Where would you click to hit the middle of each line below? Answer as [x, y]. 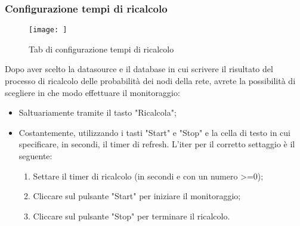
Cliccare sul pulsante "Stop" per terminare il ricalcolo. [132, 216]
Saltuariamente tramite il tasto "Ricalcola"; [98, 112]
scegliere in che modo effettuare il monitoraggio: [92, 92]
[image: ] [48, 30]
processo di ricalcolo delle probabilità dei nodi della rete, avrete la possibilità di [150, 81]
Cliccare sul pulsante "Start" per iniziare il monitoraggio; [137, 196]
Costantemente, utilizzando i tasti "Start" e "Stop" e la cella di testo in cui [154, 132]
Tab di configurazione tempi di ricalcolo [101, 49]
